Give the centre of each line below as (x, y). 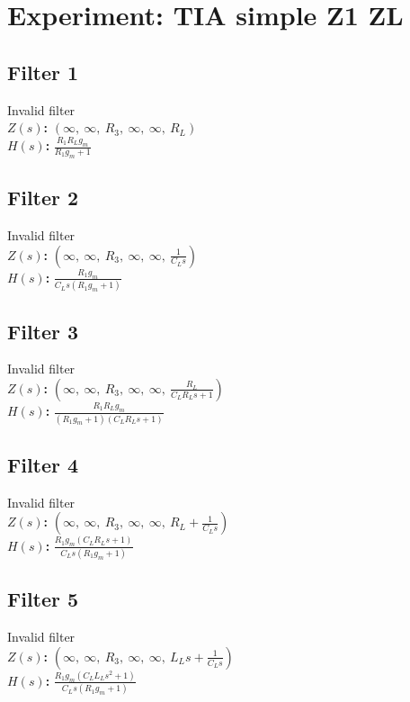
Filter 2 (43, 198)
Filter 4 (43, 464)
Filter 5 (43, 599)
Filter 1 (43, 72)
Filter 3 (43, 331)
